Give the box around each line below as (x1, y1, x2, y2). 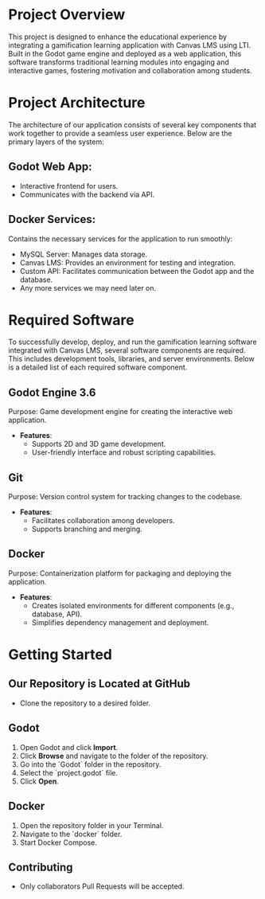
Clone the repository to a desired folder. (19, 698, 151, 708)
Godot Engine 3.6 (8, 385, 96, 399)
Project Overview (8, 6, 126, 24)
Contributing (8, 860, 73, 874)
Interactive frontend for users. (19, 181, 119, 190)
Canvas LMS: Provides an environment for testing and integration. (19, 257, 236, 268)
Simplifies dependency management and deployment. (31, 617, 209, 627)
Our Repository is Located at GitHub (8, 677, 191, 690)
